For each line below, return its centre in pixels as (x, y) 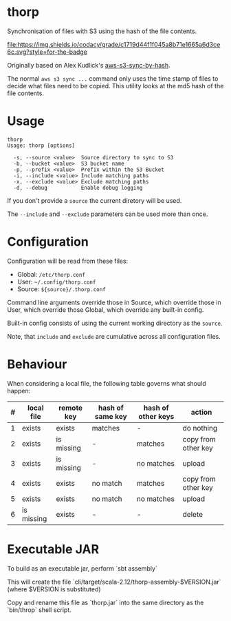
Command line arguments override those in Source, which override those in (114, 302)
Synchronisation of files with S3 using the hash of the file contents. (102, 31)
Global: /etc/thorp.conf (51, 274)
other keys (156, 416)
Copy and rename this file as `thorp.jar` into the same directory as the (106, 602)
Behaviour (37, 364)
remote (70, 408)
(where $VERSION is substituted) (54, 589)
